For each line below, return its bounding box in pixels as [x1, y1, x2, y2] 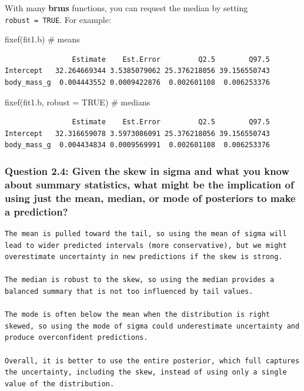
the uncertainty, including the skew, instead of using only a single [5, 368, 287, 377]
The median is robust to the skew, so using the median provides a [5, 276, 275, 284]
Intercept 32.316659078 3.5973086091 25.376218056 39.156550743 [5, 129, 270, 138]
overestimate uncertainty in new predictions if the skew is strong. [5, 253, 283, 261]
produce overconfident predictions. [5, 333, 148, 342]
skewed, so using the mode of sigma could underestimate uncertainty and [5, 322, 300, 330]
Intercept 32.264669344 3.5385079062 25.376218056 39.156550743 [5, 67, 270, 75]
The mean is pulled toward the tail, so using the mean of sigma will [5, 229, 287, 238]
